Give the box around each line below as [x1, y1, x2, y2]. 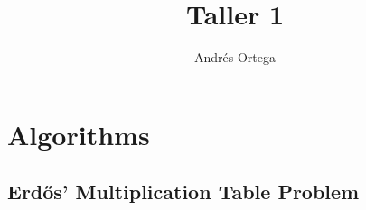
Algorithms [7, 115, 150, 152]
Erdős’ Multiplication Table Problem [7, 178, 360, 205]
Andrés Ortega [194, 48, 276, 67]
